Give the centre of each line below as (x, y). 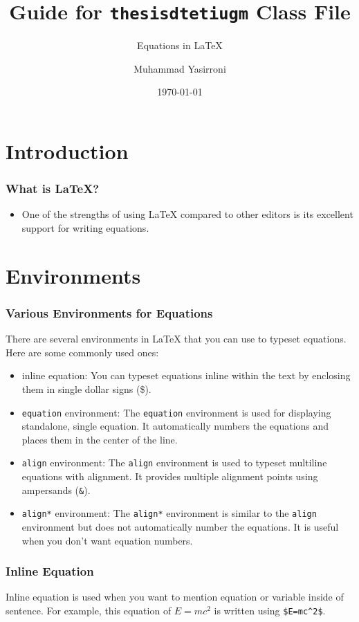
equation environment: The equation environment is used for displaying (176, 412)
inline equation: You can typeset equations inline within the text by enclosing (186, 375)
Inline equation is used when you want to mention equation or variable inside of (175, 597)
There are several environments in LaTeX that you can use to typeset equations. (176, 339)
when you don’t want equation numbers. (107, 540)
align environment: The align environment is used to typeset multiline (174, 463)
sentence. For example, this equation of (89, 610)
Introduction (67, 151)
